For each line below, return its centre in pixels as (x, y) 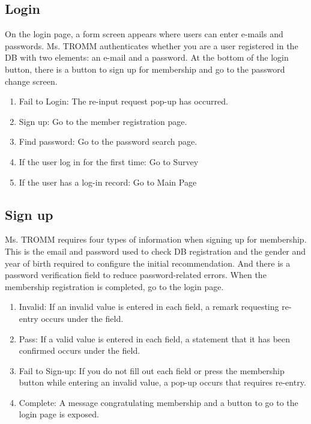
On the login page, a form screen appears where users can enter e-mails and (144, 34)
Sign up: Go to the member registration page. (103, 121)
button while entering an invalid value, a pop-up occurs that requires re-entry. (162, 382)
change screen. (31, 81)
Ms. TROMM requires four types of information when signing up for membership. (156, 239)
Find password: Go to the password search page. (108, 141)
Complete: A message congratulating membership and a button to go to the (159, 402)
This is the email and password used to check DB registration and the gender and (155, 251)
